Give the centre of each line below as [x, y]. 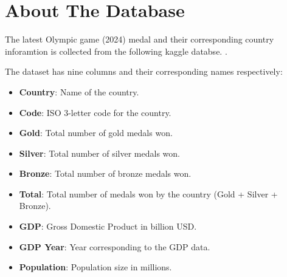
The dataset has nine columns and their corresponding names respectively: [144, 71]
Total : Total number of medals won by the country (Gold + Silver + [148, 193]
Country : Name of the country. [79, 91]
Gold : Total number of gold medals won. [96, 133]
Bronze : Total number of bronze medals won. [105, 173]
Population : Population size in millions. [95, 267]
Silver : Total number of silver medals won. [99, 153]
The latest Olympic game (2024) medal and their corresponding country [140, 39]
